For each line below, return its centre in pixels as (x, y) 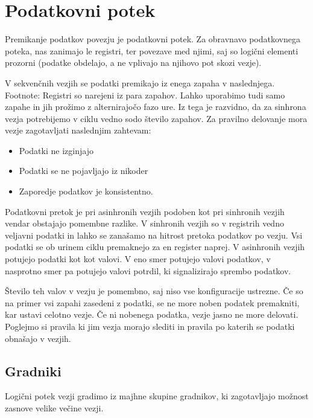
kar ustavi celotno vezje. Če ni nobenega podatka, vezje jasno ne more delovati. (152, 314)
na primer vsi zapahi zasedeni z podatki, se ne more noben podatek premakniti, (152, 302)
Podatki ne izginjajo (56, 150)
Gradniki (33, 371)
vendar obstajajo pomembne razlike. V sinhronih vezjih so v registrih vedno (144, 223)
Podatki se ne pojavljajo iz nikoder (84, 171)
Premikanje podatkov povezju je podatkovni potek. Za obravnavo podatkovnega (153, 39)
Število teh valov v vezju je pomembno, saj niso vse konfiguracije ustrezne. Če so (154, 291)
